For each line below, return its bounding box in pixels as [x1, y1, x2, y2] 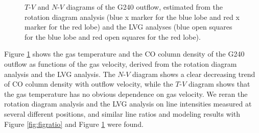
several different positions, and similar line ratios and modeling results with [4, 108, 240, 119]
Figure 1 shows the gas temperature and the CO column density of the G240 [4, 48, 245, 59]
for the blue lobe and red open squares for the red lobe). [25, 31, 201, 42]
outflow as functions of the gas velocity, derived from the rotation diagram [4, 58, 237, 69]
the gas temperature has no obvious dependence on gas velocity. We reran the [4, 88, 248, 99]
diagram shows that [189, 78, 250, 89]
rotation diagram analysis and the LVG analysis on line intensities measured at [4, 98, 252, 109]
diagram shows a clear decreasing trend [132, 68, 255, 79]
